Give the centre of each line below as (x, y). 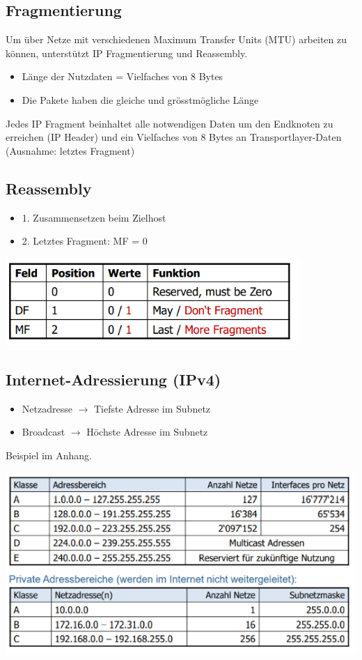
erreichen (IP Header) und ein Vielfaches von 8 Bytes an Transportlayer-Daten (174, 137)
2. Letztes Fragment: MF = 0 (85, 241)
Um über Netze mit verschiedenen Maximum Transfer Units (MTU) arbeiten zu (176, 39)
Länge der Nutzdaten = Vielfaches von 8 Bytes (123, 76)
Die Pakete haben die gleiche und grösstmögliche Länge (140, 99)
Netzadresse (47, 408)
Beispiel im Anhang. (49, 455)
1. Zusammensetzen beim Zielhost (94, 217)
